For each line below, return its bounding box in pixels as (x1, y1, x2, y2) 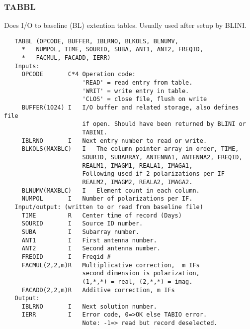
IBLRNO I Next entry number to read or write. (21, 137, 207, 144)
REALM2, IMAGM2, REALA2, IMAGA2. (82, 178, 193, 186)
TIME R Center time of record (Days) (21, 212, 182, 219)
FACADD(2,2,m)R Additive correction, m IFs (21, 286, 175, 294)
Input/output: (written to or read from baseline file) (14, 203, 203, 211)
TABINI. (82, 129, 107, 136)
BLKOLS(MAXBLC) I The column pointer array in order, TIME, (21, 145, 239, 153)
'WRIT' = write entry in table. (82, 87, 189, 95)
